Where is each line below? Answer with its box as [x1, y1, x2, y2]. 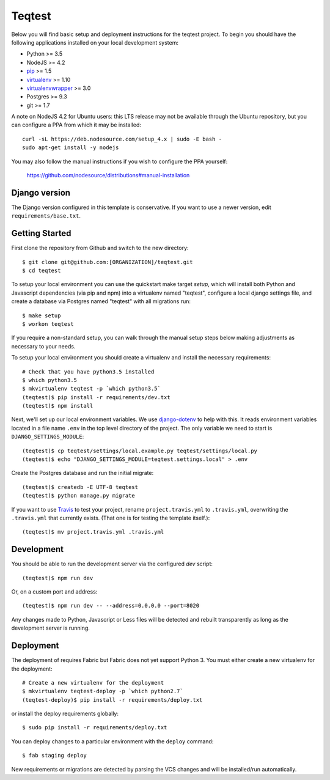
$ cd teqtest [22, 267, 61, 274]
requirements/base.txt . [11, 212, 81, 219]
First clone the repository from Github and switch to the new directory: [11, 245, 189, 252]
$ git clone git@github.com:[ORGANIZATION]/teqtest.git [22, 259, 193, 265]
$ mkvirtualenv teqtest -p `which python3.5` [22, 385, 161, 392]
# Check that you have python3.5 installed [22, 368, 155, 375]
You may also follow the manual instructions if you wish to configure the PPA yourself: [11, 158, 228, 165]
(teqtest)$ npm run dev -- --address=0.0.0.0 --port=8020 [22, 602, 200, 609]
